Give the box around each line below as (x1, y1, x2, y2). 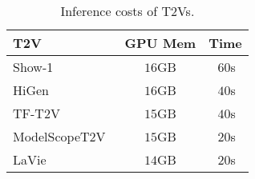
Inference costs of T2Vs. (60, 2, 195, 20)
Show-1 (13, 58, 54, 76)
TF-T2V (13, 104, 60, 122)
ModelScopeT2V (13, 127, 106, 145)
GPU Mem (124, 34, 196, 52)
